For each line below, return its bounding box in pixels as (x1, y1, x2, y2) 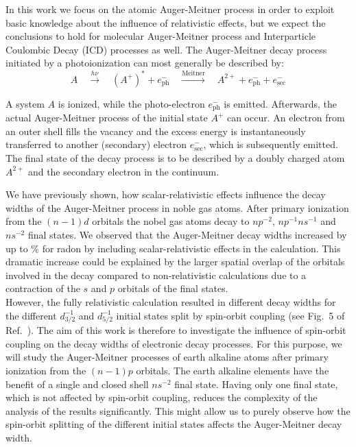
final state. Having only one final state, (174, 376, 338, 391)
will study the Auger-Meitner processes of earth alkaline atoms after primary (5, 350, 329, 364)
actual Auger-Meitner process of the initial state (5, 110, 208, 125)
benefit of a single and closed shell (5, 376, 149, 391)
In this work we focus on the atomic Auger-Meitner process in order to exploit (5, 2, 335, 16)
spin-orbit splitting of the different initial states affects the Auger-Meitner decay (5, 417, 342, 431)
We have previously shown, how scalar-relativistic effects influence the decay (5, 187, 326, 202)
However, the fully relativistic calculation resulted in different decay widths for (5, 294, 336, 309)
